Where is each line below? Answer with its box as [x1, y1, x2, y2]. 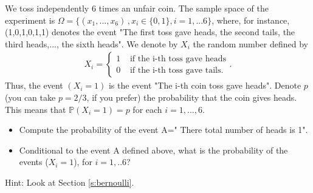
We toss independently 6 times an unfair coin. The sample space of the [5, 2, 269, 14]
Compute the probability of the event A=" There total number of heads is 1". [19, 123, 308, 136]
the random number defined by [193, 37, 308, 50]
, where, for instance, [212, 13, 290, 26]
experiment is [5, 13, 55, 26]
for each [132, 103, 162, 115]
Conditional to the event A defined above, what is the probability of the [19, 143, 288, 156]
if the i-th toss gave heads [129, 54, 227, 63]
